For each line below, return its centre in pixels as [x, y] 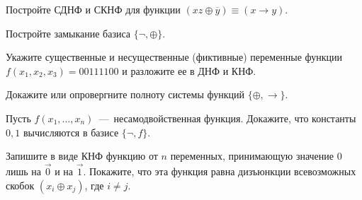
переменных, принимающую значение [252, 156]
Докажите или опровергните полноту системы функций [125, 94]
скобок [20, 185]
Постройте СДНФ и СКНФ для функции [93, 9]
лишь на [24, 171]
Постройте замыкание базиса [68, 33]
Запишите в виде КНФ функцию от [82, 156]
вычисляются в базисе [71, 132]
